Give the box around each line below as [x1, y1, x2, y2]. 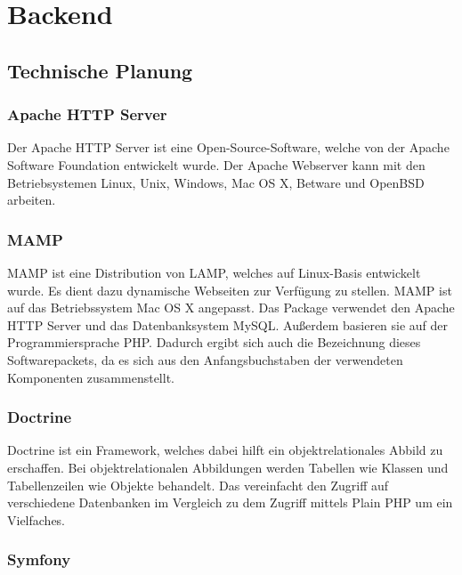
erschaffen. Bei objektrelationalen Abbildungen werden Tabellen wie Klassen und [7, 458, 449, 476]
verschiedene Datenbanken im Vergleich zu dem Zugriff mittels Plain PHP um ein [7, 493, 453, 512]
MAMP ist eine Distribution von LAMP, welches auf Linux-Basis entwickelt [7, 263, 421, 281]
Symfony [7, 548, 71, 571]
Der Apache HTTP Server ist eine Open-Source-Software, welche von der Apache [7, 138, 450, 157]
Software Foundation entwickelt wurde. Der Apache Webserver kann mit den [7, 155, 426, 174]
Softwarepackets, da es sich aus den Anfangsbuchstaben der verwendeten [7, 350, 403, 368]
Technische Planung [7, 56, 193, 84]
